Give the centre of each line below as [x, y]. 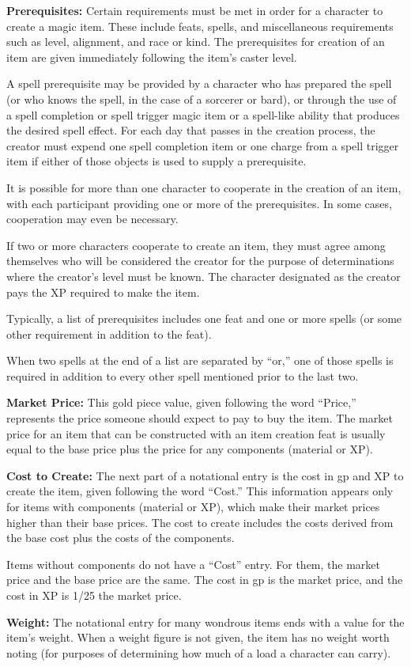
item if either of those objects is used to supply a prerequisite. [156, 161]
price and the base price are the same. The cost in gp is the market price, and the [205, 580]
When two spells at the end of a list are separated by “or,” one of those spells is [200, 360]
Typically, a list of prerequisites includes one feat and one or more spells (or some [204, 318]
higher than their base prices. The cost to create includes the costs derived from [200, 522]
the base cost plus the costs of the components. [121, 538]
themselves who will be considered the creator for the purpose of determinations [200, 261]
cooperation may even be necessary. [92, 219]
